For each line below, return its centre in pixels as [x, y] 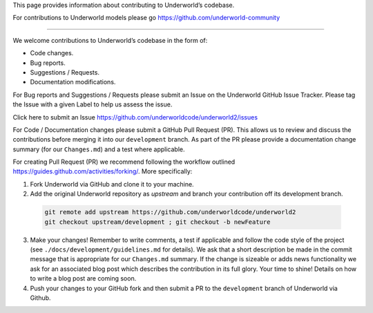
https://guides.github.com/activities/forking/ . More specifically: [103, 171]
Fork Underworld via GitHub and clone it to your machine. [112, 184]
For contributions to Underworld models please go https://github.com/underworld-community [146, 18]
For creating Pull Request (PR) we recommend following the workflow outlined [124, 162]
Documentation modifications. [73, 82]
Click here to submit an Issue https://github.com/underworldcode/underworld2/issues [135, 117]
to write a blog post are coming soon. [83, 278]
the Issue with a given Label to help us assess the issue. [93, 104]
